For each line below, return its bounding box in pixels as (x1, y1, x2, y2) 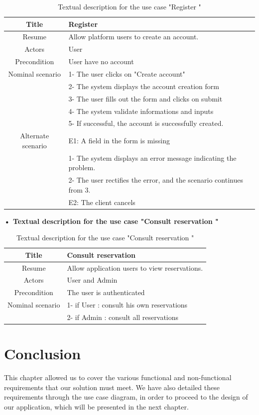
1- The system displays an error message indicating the (68, 152, 237, 163)
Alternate (20, 130, 49, 141)
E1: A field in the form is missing (68, 135, 170, 145)
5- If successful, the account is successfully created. (68, 118, 224, 128)
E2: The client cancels (68, 197, 135, 207)
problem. (68, 162, 96, 173)
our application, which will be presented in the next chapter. (4, 402, 189, 412)
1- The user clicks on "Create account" (68, 68, 185, 79)
